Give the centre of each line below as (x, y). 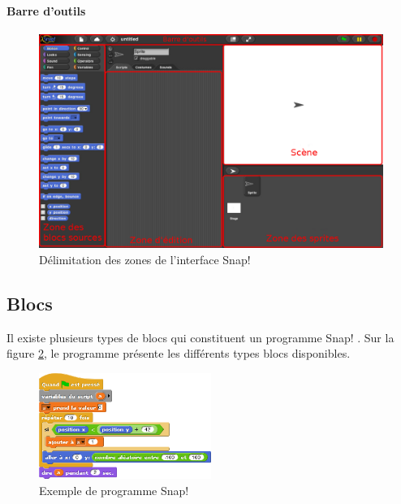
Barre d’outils (46, 10)
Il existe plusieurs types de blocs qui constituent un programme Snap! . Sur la (200, 337)
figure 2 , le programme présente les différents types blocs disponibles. (179, 353)
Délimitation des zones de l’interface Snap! (145, 259)
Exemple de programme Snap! (114, 490)
